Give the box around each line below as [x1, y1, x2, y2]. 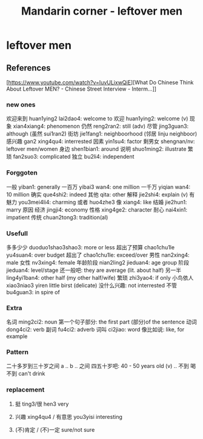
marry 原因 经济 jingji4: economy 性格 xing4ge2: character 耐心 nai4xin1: [6, 206, 188, 213]
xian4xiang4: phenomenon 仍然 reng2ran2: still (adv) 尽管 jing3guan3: [13, 123, 189, 130]
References [6, 63, 51, 73]
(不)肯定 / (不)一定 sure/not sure [15, 426, 95, 433]
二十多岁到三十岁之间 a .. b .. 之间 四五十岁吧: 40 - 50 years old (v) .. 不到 [6, 362, 190, 370]
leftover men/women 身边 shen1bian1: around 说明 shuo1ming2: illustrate [6, 145, 187, 153]
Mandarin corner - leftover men [21, 4, 183, 18]
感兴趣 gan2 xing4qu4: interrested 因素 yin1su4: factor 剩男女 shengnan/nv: [6, 138, 195, 145]
